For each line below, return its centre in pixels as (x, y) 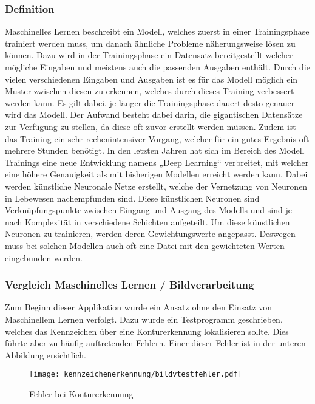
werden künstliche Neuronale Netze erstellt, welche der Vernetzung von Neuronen (156, 186)
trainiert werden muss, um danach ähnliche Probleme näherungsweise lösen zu (150, 43)
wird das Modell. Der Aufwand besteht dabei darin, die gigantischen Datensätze (154, 115)
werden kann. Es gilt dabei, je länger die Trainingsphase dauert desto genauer (150, 102)
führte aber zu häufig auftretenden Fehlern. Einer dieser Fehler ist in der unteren (155, 343)
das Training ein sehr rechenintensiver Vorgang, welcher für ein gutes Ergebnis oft (157, 138)
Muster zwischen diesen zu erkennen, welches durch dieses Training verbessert (150, 91)
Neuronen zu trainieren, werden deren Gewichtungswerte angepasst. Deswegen (150, 234)
